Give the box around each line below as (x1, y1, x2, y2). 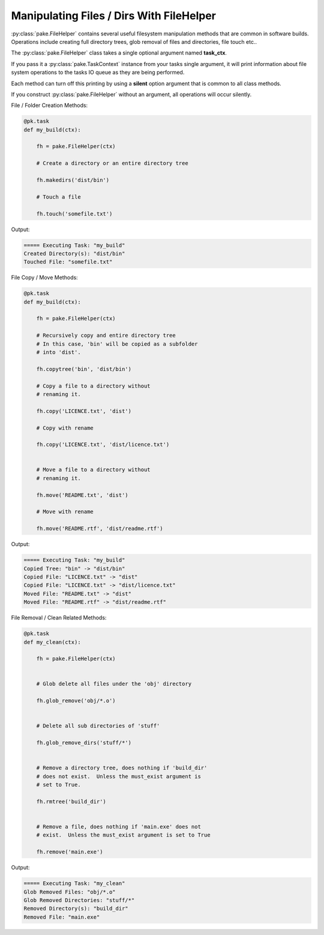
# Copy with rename (36, 424, 94, 431)
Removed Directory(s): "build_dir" (23, 905, 128, 912)
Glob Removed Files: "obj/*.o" (23, 888, 116, 895)
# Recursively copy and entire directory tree (36, 332, 176, 339)
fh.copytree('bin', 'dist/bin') (36, 365, 132, 372)
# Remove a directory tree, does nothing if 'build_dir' (36, 765, 208, 771)
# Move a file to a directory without (36, 466, 151, 474)
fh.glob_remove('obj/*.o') (36, 697, 116, 705)
